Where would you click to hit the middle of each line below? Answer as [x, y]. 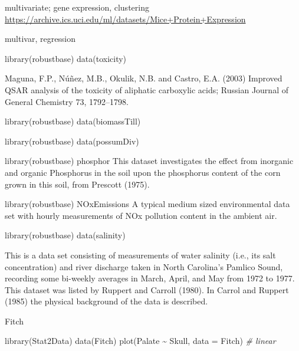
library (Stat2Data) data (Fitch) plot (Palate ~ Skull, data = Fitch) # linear [140, 341]
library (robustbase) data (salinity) [65, 235]
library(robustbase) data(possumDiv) [72, 141]
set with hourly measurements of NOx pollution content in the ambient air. [141, 215]
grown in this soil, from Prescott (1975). [77, 184]
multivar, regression [40, 39]
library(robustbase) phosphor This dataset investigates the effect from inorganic [149, 161]
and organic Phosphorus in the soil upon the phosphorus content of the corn [143, 172]
